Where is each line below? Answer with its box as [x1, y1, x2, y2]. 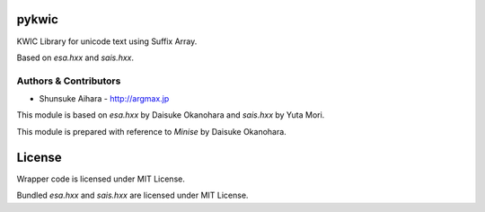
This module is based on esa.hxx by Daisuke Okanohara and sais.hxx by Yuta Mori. [16, 110, 325, 120]
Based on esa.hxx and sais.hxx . [16, 52, 135, 63]
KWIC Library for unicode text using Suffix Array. [16, 36, 198, 47]
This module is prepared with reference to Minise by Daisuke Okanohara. [16, 126, 287, 137]
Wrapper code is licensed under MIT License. [16, 173, 186, 184]
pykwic [16, 12, 58, 27]
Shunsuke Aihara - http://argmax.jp [39, 93, 170, 104]
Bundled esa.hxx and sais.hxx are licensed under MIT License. [16, 190, 249, 201]
